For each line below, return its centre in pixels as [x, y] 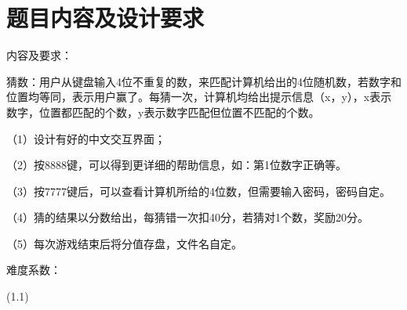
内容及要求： [39, 55]
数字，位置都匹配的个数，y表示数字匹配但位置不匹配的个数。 [163, 112]
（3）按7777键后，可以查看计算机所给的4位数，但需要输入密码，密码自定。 [198, 191]
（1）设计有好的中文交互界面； [86, 138]
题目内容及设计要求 [105, 18]
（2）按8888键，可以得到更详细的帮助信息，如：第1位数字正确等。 [176, 165]
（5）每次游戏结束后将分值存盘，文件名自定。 [124, 243]
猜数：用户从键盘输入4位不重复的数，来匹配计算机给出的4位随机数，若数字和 [204, 81]
